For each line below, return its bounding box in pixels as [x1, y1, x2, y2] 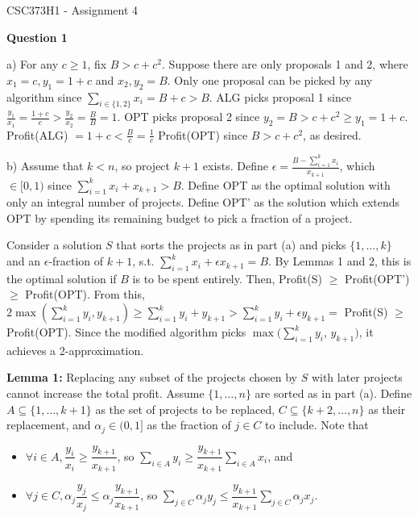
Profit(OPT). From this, [25, 286, 145, 303]
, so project [114, 157, 171, 174]
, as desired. [303, 126, 362, 143]
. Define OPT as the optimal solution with [180, 176, 391, 193]
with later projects [311, 369, 403, 386]
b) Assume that [6, 157, 84, 174]
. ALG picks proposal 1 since [209, 88, 352, 105]
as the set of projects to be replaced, [95, 400, 275, 417]
